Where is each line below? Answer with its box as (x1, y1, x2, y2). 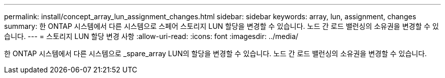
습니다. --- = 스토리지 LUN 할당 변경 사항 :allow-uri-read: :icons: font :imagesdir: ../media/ (4, 32, 299, 41)
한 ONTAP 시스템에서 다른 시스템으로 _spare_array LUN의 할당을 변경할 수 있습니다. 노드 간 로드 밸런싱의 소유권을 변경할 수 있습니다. (4, 49, 427, 58)
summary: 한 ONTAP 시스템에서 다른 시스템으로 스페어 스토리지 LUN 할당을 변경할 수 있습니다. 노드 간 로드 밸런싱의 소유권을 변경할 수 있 (4, 22, 439, 30)
